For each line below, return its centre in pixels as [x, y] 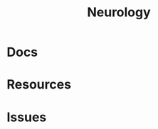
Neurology [119, 12]
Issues [27, 117]
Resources [39, 85]
